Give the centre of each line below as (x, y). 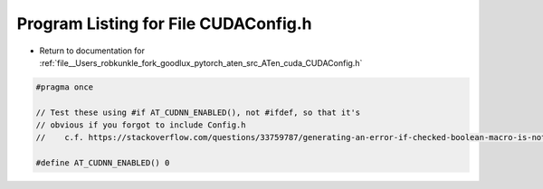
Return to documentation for (92, 51)
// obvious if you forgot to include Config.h (141, 125)
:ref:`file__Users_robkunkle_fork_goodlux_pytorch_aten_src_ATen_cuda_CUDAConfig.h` (201, 62)
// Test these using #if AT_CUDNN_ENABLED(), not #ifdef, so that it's (198, 112)
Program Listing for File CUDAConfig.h (164, 24)
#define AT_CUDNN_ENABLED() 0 (103, 163)
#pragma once (65, 87)
